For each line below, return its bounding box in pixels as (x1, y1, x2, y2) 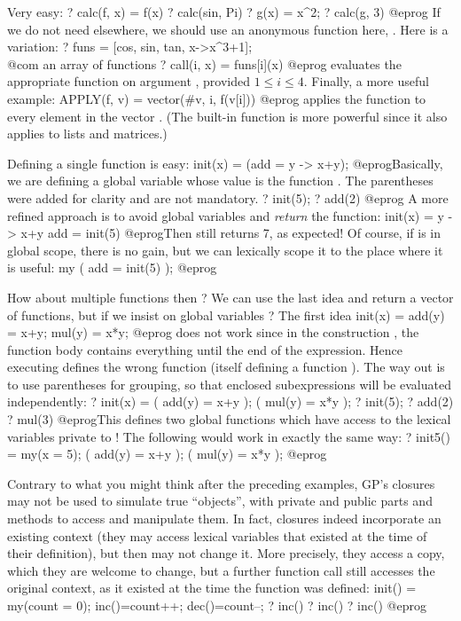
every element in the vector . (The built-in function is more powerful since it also (7, 106, 448, 125)
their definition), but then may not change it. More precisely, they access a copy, (7, 544, 445, 562)
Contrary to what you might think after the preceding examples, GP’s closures (7, 474, 435, 492)
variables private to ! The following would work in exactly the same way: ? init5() (7, 427, 450, 445)
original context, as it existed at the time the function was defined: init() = (7, 578, 417, 597)
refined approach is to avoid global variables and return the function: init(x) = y (7, 206, 444, 224)
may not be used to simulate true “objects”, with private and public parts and (7, 491, 433, 510)
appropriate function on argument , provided (7, 72, 250, 90)
